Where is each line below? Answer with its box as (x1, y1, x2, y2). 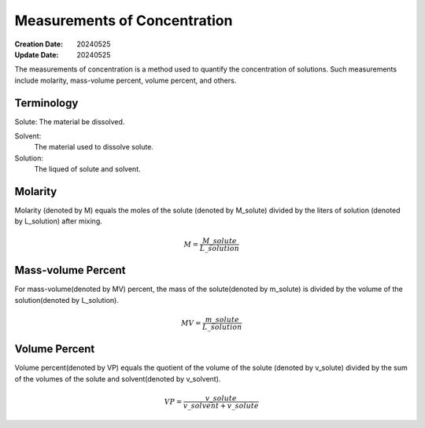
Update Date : (14, 50, 59, 59)
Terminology (14, 96, 79, 109)
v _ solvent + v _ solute (183, 401, 259, 410)
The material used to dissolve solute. (34, 142, 153, 152)
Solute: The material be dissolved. (14, 116, 125, 126)
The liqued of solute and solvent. (34, 164, 141, 174)
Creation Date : (14, 39, 64, 49)
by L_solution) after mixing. (14, 216, 102, 226)
